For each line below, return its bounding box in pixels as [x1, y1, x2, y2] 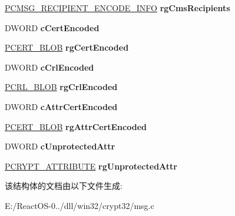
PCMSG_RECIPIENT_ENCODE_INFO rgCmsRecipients [5, 2, 230, 14]
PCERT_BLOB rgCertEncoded [5, 41, 129, 54]
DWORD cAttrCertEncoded [5, 100, 118, 112]
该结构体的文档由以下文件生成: [5, 180, 123, 192]
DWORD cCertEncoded [5, 21, 100, 34]
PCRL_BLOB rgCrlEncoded [5, 81, 118, 93]
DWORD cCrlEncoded [5, 61, 94, 73]
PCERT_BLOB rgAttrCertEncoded [5, 120, 147, 132]
